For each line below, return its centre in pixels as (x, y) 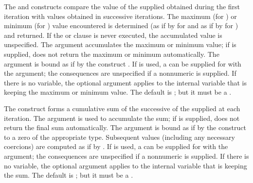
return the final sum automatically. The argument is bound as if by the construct (125, 127)
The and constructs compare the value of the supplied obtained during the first (122, 6)
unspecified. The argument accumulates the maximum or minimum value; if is (120, 44)
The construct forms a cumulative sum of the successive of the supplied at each (122, 108)
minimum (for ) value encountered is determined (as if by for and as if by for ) (121, 25)
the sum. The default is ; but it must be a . (69, 175)
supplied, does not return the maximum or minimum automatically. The (112, 54)
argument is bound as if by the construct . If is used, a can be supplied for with (123, 63)
